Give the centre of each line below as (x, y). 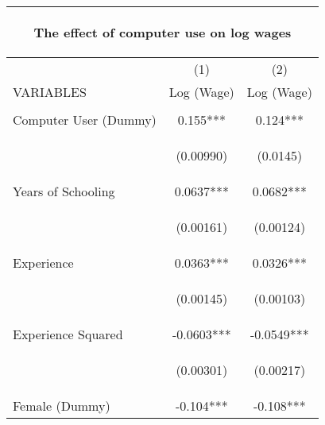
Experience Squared (68, 334)
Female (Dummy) (62, 406)
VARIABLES (50, 92)
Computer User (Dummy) (85, 120)
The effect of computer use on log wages (162, 32)
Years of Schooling (64, 191)
